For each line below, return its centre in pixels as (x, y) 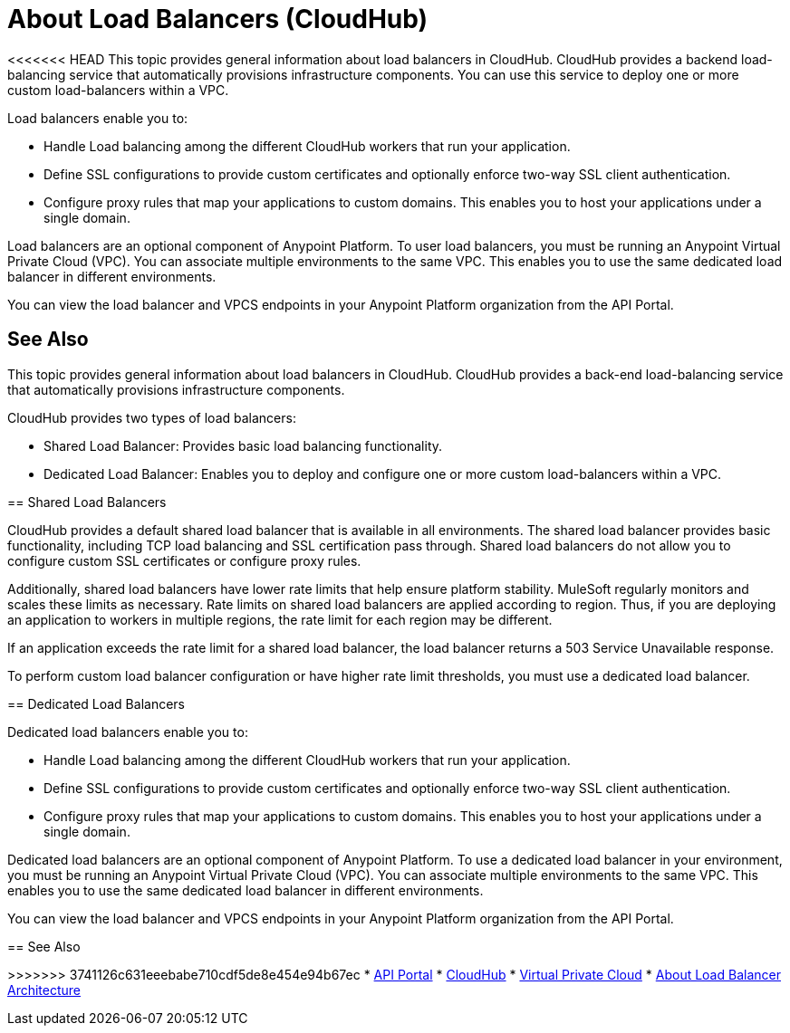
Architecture (44, 990)
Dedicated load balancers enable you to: (128, 732)
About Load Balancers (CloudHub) (218, 19)
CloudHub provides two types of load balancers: (152, 417)
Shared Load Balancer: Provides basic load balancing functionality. (243, 445)
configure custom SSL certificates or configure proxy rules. (184, 560)
